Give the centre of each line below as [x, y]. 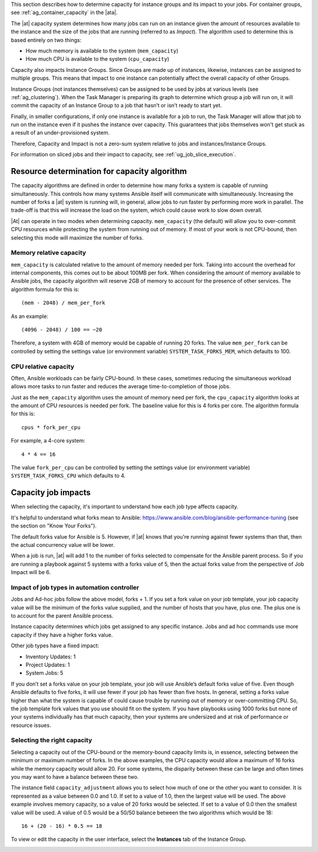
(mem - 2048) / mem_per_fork [63, 303]
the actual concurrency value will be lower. [63, 545]
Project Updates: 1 [48, 664]
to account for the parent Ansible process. [62, 615]
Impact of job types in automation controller [75, 587]
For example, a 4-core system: [48, 441]
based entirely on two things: [46, 40]
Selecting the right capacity [52, 740]
